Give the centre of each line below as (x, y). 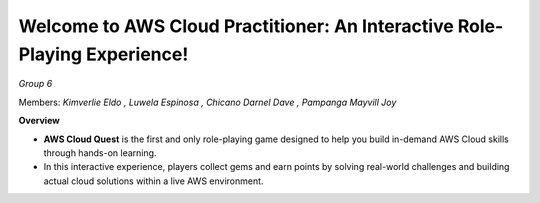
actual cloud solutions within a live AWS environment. (153, 181)
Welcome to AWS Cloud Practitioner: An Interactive (236, 26)
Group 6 (35, 84)
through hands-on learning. (100, 152)
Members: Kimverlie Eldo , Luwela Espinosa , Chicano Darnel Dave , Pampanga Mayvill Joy (207, 102)
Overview (39, 121)
